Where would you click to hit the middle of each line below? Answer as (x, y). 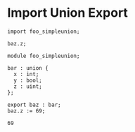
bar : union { (28, 68)
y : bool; (28, 80)
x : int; (26, 74)
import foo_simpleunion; (44, 31)
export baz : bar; (34, 105)
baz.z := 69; (26, 111)
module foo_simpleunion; (44, 56)
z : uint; (28, 86)
